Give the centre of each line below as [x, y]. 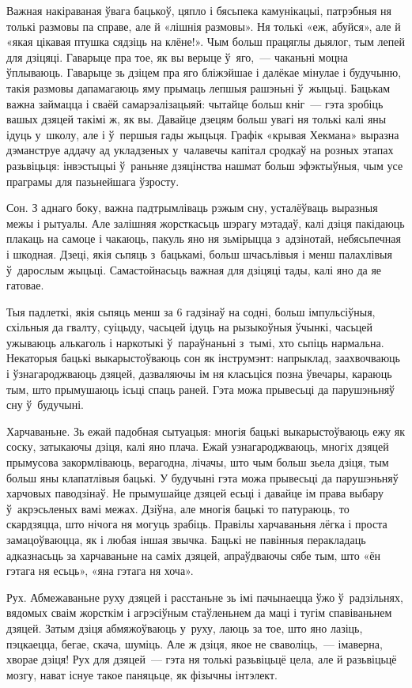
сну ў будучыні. [45, 404]
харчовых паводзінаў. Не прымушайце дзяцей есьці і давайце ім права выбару [195, 493]
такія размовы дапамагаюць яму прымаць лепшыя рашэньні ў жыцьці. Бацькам [198, 87]
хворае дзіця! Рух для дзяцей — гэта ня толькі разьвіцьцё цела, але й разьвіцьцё [202, 659]
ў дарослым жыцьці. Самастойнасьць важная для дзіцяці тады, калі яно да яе [194, 269]
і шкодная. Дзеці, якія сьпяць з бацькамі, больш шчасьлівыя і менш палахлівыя [199, 253]
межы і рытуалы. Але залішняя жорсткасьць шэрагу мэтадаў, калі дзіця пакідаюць [206, 223]
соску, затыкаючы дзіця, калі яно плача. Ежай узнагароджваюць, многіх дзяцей [198, 446]
